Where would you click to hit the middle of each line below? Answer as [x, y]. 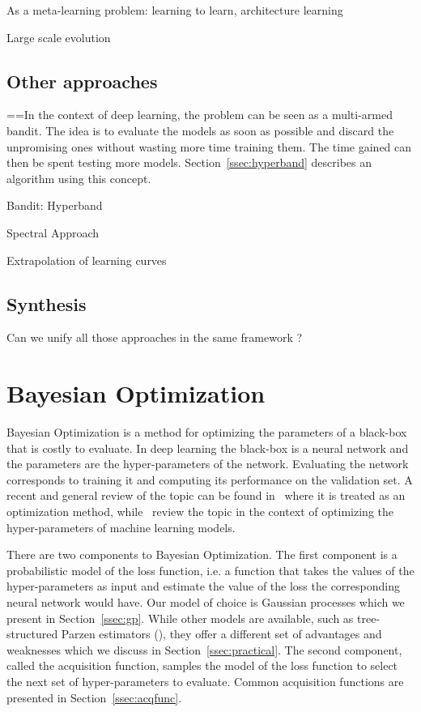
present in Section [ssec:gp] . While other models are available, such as [180, 618]
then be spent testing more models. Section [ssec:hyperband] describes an [189, 162]
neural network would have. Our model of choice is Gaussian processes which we [206, 602]
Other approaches [82, 81]
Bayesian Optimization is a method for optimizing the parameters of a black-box [207, 432]
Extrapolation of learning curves [87, 260]
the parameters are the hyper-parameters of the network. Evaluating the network [208, 464]
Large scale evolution [59, 37]
